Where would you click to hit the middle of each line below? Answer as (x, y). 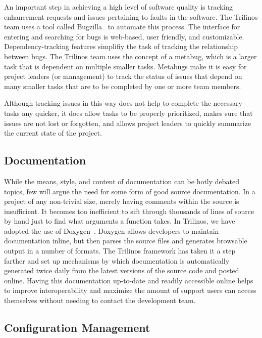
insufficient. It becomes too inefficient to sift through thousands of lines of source (129, 211)
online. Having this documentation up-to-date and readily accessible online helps (129, 280)
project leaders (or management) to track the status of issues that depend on (123, 76)
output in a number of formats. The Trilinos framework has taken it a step (120, 251)
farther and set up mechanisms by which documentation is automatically (117, 260)
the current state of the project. (53, 133)
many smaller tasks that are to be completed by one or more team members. (123, 86)
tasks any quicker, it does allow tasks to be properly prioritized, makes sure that (128, 113)
